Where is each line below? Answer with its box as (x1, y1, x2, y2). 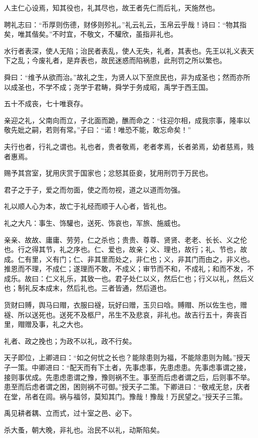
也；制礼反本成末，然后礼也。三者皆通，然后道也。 (4, 283, 171, 293)
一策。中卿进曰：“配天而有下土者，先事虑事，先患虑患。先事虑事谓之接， (10, 362, 251, 373)
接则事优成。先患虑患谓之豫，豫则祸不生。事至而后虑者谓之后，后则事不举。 (4, 372, 254, 382)
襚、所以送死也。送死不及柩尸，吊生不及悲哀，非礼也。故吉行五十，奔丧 (4, 309, 240, 319)
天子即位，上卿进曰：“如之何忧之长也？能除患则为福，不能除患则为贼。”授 (4, 352, 244, 363)
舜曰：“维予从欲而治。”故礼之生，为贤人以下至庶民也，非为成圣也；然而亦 (4, 71, 244, 82)
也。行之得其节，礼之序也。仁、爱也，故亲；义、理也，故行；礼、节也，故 (4, 244, 247, 254)
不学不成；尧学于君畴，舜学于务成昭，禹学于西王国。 (38, 81, 212, 92)
